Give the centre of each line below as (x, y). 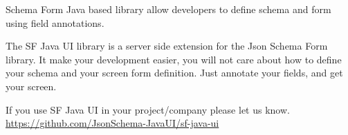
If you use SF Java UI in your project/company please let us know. (148, 109)
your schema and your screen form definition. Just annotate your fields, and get (174, 73)
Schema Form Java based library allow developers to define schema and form (168, 9)
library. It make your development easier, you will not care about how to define (174, 59)
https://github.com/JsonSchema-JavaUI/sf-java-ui (112, 123)
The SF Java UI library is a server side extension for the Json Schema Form (167, 46)
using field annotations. (55, 22)
